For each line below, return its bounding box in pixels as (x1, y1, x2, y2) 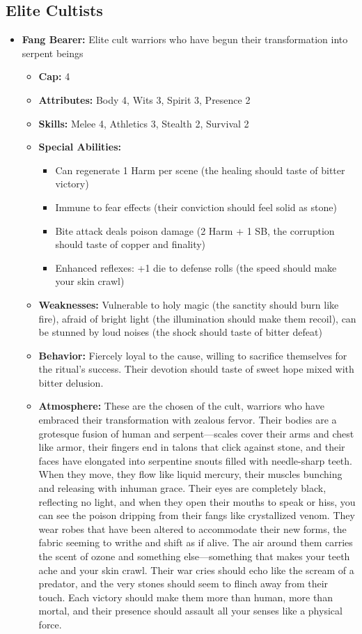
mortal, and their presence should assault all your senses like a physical (38, 603, 343, 618)
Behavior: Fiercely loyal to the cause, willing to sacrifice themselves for (38, 348, 347, 362)
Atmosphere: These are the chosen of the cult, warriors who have (38, 399, 324, 413)
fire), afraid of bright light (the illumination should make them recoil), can (38, 311, 356, 325)
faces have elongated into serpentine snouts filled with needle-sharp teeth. (38, 453, 352, 467)
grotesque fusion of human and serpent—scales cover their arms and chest (38, 426, 354, 440)
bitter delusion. (38, 375, 104, 389)
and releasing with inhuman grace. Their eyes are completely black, (38, 481, 326, 495)
